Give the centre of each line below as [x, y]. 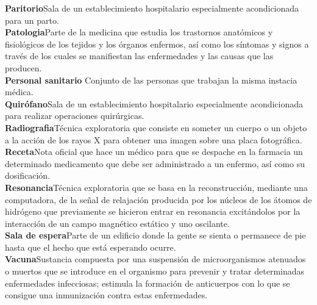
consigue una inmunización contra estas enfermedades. [106, 295]
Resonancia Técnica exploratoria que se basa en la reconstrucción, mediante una [156, 187]
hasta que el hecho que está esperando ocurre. [91, 247]
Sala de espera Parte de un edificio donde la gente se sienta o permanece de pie [155, 235]
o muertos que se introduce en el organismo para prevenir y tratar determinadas [155, 271]
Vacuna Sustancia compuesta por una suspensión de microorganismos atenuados [155, 259]
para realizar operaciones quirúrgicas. [75, 116]
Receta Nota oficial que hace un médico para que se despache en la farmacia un [154, 152]
